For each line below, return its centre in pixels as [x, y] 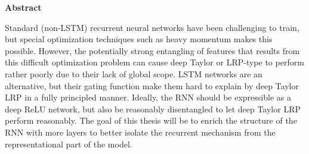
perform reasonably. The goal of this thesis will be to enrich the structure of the [151, 120]
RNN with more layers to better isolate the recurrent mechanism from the [140, 132]
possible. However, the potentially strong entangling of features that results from [152, 50]
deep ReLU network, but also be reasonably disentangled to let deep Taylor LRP [153, 109]
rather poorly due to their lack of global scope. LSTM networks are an [134, 73]
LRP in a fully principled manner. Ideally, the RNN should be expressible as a [148, 97]
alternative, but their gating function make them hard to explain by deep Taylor [152, 85]
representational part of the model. [69, 144]
